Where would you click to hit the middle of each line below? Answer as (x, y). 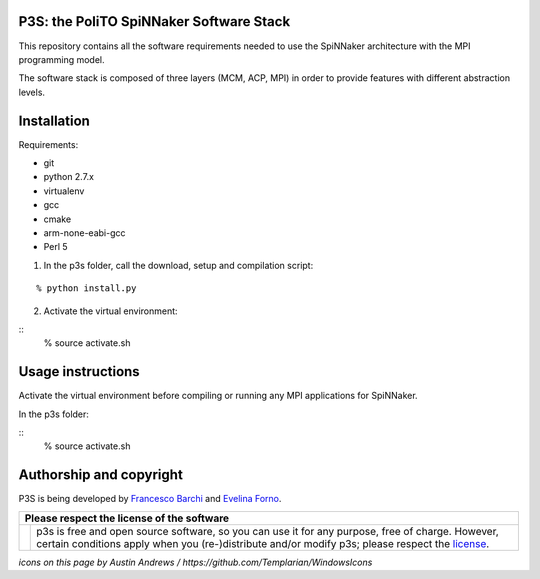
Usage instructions (79, 371)
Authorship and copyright (101, 475)
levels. (31, 92)
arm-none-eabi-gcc (84, 232)
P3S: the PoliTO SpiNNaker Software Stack (154, 21)
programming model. (61, 59)
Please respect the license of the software (127, 518)
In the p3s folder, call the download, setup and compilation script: (178, 265)
